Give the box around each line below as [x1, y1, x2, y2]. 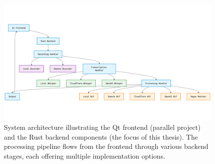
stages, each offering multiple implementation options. [4, 150, 166, 161]
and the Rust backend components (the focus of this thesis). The [4, 131, 198, 142]
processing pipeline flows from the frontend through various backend [4, 141, 209, 151]
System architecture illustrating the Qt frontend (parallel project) [4, 122, 201, 132]
